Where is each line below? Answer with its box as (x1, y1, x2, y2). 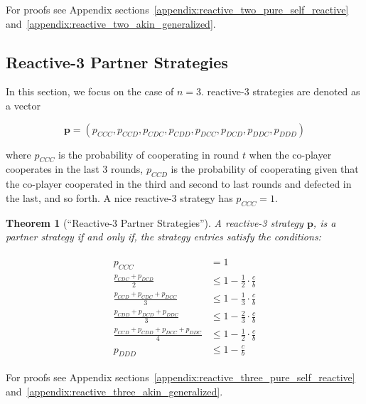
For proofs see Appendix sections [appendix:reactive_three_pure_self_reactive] (6, 370, 355, 385)
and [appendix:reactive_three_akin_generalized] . (6, 384, 223, 399)
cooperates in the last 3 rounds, (6, 161, 144, 176)
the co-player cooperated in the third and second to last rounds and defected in (6, 176, 352, 191)
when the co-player (249, 147, 332, 161)
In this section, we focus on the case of (6, 84, 174, 99)
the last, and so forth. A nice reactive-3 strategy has (6, 190, 233, 205)
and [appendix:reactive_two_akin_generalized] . (6, 16, 216, 31)
